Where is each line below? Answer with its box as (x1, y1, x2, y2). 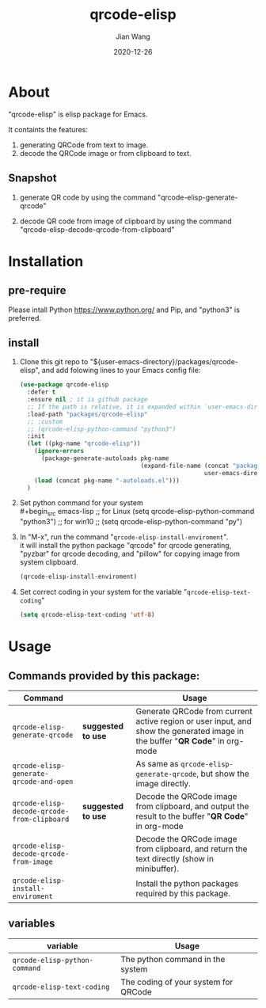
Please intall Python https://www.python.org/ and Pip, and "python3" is (8, 305, 240, 314)
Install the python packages (135, 877, 239, 888)
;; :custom (27, 417, 63, 425)
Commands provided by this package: (8, 669, 200, 683)
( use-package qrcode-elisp (19, 381, 109, 389)
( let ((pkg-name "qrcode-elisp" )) (27, 439, 141, 448)
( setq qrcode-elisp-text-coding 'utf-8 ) (19, 611, 155, 619)
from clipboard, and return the (135, 843, 248, 854)
